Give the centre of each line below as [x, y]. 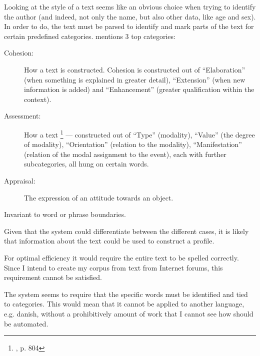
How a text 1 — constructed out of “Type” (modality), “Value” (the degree [139, 133]
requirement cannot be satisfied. [53, 277]
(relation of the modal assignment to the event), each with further [125, 154]
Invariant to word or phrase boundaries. [65, 214]
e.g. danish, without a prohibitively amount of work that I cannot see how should [129, 313]
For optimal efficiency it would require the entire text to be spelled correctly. [121, 257]
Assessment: [22, 116]
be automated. [26, 323]
